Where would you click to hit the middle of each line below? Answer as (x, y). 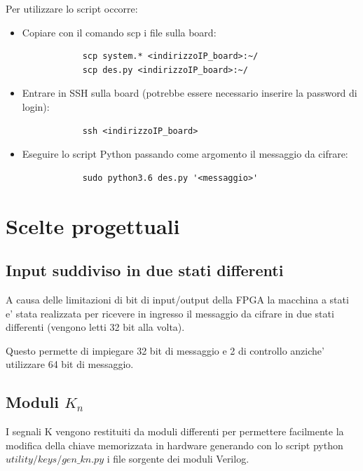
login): (36, 106)
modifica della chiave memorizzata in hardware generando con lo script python (174, 445)
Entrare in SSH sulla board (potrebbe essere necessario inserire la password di (190, 93)
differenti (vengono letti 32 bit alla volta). (95, 327)
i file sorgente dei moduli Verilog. (178, 459)
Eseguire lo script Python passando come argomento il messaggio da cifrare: (185, 154)
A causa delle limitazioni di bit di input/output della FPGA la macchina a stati (177, 299)
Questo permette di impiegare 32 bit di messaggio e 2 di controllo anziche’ (165, 350)
